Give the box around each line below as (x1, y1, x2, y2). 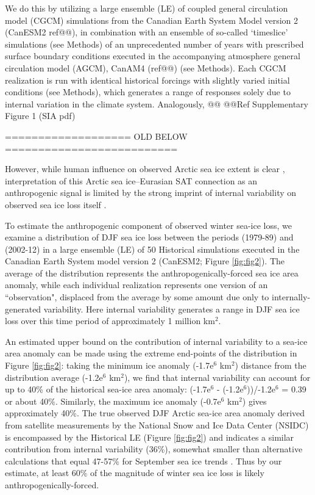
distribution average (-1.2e (5, 370, 103, 383)
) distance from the (235, 359, 306, 372)
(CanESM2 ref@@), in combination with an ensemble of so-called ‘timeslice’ (5, 26, 288, 38)
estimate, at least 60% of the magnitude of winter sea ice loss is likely (5, 466, 264, 479)
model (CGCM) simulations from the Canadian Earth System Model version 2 (5, 13, 299, 26)
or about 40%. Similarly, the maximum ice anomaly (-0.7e (5, 394, 221, 407)
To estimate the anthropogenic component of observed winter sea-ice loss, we (5, 219, 292, 231)
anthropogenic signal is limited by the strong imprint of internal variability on (5, 186, 297, 199)
